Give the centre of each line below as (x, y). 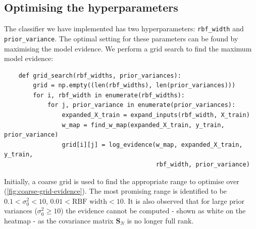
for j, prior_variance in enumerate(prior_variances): (141, 105)
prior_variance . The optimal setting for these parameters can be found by (121, 38)
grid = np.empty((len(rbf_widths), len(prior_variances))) (134, 85)
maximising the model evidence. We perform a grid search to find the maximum (128, 48)
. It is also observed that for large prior (184, 201)
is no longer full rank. (160, 221)
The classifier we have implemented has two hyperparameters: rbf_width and (124, 28)
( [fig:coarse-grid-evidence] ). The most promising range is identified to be (116, 191)
